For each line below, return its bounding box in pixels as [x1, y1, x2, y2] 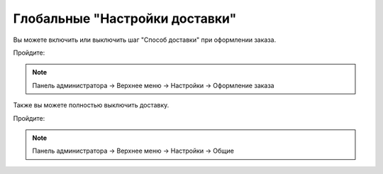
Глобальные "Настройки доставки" [13, 11, 237, 26]
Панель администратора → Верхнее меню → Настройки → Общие [32, 146, 234, 156]
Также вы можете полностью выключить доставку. [13, 101, 170, 109]
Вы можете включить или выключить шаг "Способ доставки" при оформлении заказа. [13, 36, 277, 44]
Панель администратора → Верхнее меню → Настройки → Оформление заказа [32, 81, 274, 89]
